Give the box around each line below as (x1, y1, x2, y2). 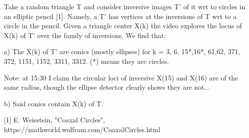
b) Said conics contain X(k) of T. (4, 98, 104, 108)
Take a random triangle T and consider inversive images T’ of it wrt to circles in (4, 1, 246, 11)
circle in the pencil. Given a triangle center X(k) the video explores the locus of (4, 20, 242, 31)
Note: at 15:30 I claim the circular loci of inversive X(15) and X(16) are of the (4, 72, 238, 82)
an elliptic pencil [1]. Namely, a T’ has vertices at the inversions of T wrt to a (4, 11, 237, 21)
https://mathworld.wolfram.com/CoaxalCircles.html (4, 124, 160, 134)
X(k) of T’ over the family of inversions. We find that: (4, 30, 166, 40)
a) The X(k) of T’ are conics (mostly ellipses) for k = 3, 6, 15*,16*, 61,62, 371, (4, 46, 240, 57)
